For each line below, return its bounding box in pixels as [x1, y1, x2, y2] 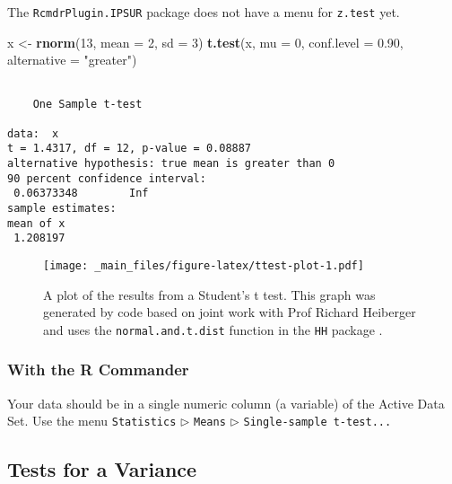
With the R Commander [7, 358, 189, 381]
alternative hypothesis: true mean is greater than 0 [7, 157, 335, 171]
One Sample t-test [32, 97, 143, 110]
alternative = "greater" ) [7, 50, 137, 69]
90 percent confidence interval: [7, 172, 206, 185]
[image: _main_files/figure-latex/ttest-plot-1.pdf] [43, 260, 364, 273]
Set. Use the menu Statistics [7, 411, 177, 430]
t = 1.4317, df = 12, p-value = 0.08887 [7, 142, 252, 155]
